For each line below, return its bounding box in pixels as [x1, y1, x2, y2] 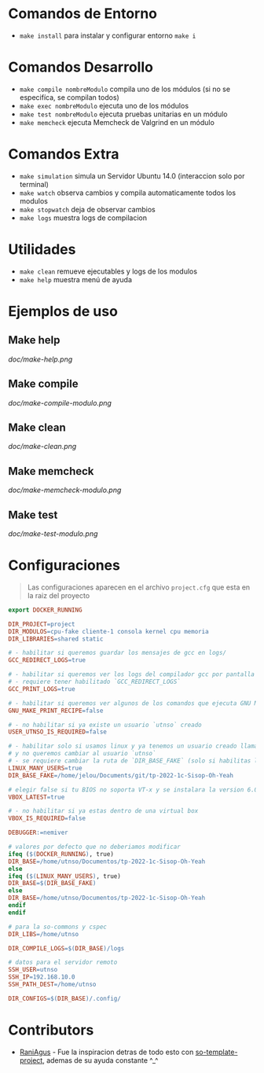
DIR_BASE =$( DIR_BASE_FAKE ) [8, 880, 97, 887]
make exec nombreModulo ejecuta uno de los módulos [19, 101, 189, 110]
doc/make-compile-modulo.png [8, 398, 112, 407]
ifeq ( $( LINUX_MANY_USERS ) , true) [8, 872, 122, 880]
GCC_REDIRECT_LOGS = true [8, 656, 86, 664]
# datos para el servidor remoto [8, 958, 118, 967]
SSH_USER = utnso [8, 966, 58, 974]
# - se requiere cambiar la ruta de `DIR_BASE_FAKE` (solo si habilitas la [8, 757, 262, 765]
